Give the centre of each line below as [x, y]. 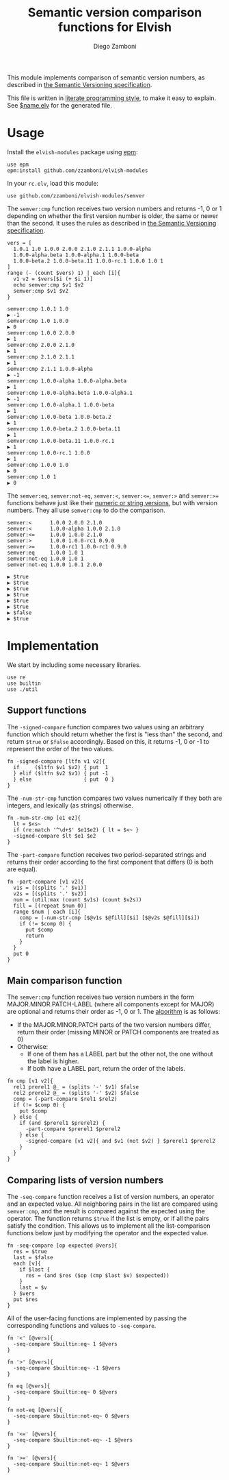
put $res [26, 1300]
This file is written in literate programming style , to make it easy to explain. [112, 98]
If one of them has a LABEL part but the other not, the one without [120, 1054]
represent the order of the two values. [60, 749]
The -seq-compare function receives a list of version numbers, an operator [111, 1197]
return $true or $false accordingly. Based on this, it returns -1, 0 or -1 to [108, 741]
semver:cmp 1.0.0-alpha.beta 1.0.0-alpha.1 [70, 393]
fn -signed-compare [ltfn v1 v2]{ [56, 761]
